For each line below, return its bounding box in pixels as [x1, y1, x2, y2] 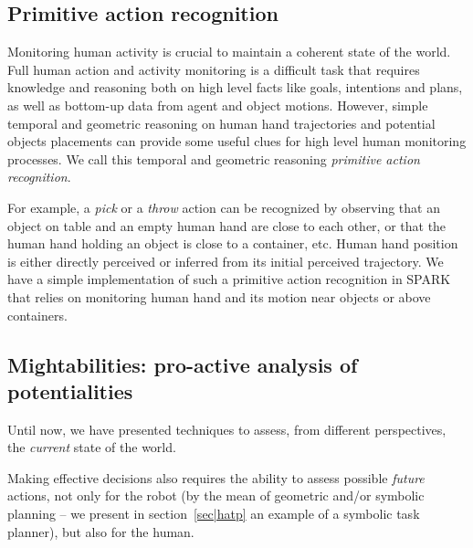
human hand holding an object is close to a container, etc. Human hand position [7, 234, 458, 253]
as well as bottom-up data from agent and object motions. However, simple [7, 95, 428, 114]
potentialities [7, 376, 133, 405]
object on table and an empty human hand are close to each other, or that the [7, 216, 447, 235]
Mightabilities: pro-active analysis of [7, 350, 358, 378]
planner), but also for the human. [7, 522, 194, 541]
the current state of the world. [7, 437, 176, 457]
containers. [7, 305, 68, 324]
